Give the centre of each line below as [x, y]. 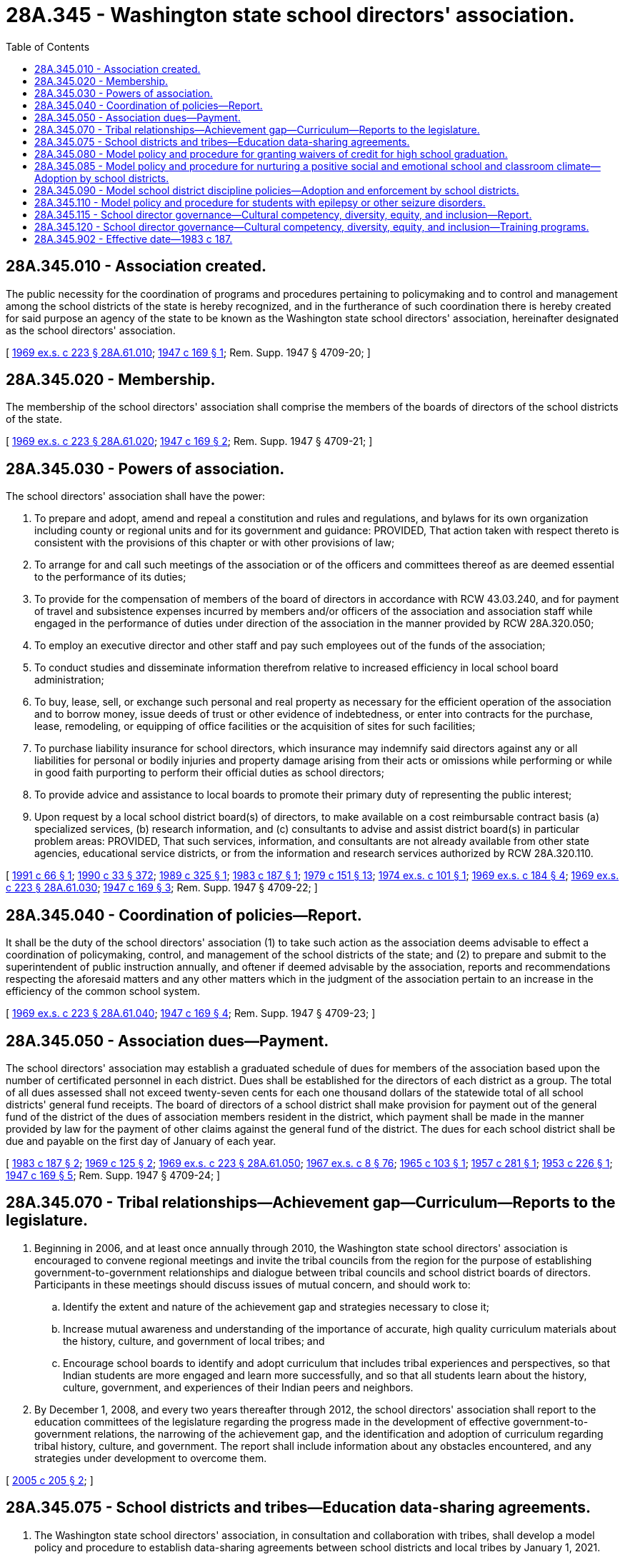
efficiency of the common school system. [103, 991]
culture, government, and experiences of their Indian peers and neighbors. [238, 1387]
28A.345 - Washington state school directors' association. [290, 15]
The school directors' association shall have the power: [136, 496]
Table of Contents [48, 46]
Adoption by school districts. [102, 178]
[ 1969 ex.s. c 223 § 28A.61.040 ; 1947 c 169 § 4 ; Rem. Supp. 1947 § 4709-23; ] [191, 1013]
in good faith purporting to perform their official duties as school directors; [209, 773]
